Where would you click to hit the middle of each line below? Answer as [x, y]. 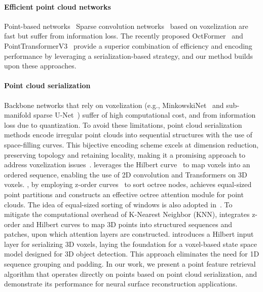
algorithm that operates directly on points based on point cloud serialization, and [131, 273]
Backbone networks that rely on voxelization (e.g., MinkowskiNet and [114, 105]
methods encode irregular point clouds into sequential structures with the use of [128, 135]
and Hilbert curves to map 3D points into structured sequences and [127, 224]
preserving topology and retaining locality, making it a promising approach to [125, 154]
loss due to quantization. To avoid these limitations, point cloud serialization [123, 124]
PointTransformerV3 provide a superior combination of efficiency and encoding [128, 45]
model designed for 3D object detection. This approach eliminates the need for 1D [132, 254]
